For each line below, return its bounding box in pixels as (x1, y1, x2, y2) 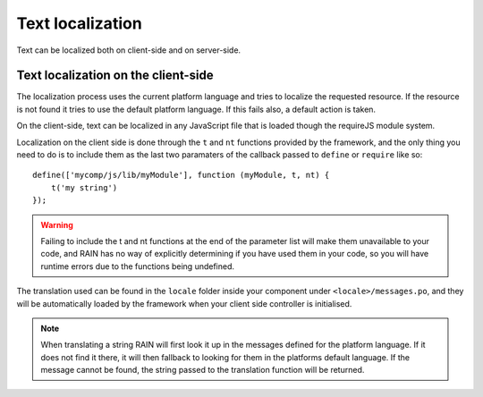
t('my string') (50, 182, 118, 192)
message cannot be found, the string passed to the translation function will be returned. (40, 365, 365, 376)
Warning (40, 219, 73, 230)
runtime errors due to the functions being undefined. (40, 260, 235, 272)
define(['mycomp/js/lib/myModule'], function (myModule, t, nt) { (32, 170, 330, 181)
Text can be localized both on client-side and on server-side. (16, 45, 241, 55)
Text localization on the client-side (16, 68, 214, 83)
